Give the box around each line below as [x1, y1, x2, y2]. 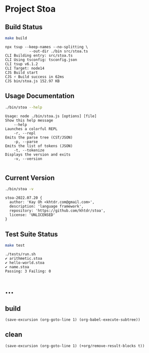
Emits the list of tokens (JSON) [5, 143, 73, 148]
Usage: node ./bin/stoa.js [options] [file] [5, 114, 97, 118]
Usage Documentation [5, 92, 74, 100]
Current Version [5, 174, 55, 182]
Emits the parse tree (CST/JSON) [5, 135, 73, 140]
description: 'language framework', [9, 204, 84, 209]
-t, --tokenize [14, 148, 45, 153]
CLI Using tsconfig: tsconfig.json [5, 57, 77, 62]
